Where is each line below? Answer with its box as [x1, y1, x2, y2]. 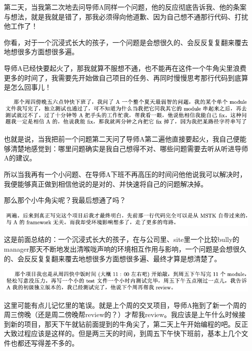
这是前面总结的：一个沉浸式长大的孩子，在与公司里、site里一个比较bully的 [4, 234, 239, 244]
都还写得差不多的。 [17, 338, 79, 348]
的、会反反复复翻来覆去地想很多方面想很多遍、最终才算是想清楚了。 [4, 253, 221, 263]
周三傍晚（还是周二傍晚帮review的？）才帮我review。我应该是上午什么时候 [4, 309, 239, 319]
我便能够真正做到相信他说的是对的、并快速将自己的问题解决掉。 [4, 178, 207, 189]
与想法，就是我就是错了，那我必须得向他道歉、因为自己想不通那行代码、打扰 [4, 11, 248, 21]
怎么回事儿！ [10, 82, 51, 92]
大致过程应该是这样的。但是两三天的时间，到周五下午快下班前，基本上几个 [4, 328, 241, 338]
